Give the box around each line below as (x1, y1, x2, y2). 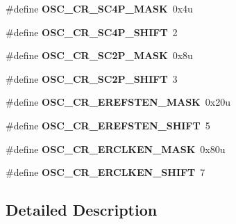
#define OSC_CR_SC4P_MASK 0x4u (6, 1, 193, 15)
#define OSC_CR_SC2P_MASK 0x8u (6, 48, 193, 63)
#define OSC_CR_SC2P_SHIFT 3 (6, 71, 178, 86)
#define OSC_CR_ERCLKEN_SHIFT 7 (6, 165, 205, 179)
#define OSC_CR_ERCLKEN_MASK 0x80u (6, 141, 226, 156)
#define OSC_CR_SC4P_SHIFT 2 (6, 24, 178, 39)
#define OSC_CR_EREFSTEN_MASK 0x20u (6, 95, 230, 109)
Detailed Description (6, 199, 158, 221)
